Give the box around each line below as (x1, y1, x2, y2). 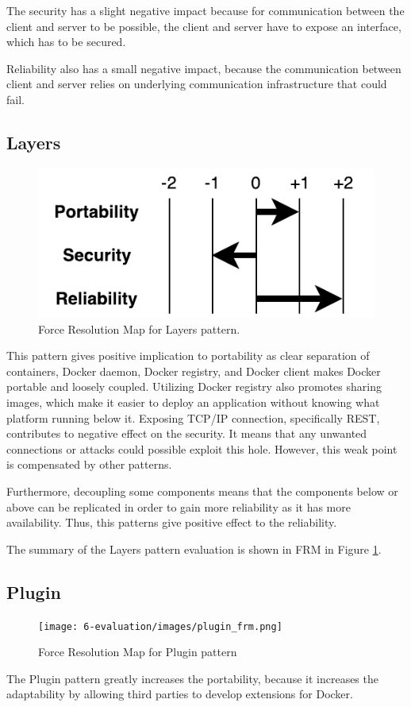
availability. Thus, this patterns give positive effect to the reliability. (6, 514, 337, 531)
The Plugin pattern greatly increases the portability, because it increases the (6, 670, 378, 686)
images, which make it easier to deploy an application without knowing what (6, 394, 380, 411)
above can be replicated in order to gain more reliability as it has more (6, 498, 351, 515)
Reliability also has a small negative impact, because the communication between (6, 60, 401, 76)
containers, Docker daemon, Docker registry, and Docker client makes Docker (6, 362, 381, 379)
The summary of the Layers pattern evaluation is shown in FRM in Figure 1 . (6, 540, 382, 557)
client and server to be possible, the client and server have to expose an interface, (6, 17, 401, 34)
